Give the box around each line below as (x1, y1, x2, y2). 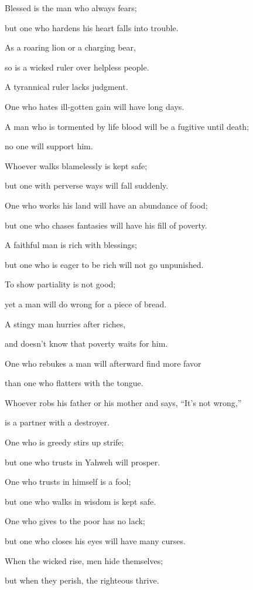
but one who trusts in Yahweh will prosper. (5, 455, 160, 468)
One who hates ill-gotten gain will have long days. (5, 100, 184, 112)
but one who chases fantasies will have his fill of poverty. (5, 219, 207, 231)
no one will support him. (5, 140, 93, 152)
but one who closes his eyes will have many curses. (5, 535, 186, 547)
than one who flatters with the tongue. (5, 377, 143, 389)
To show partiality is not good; (5, 278, 116, 290)
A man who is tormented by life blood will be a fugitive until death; (5, 120, 249, 132)
